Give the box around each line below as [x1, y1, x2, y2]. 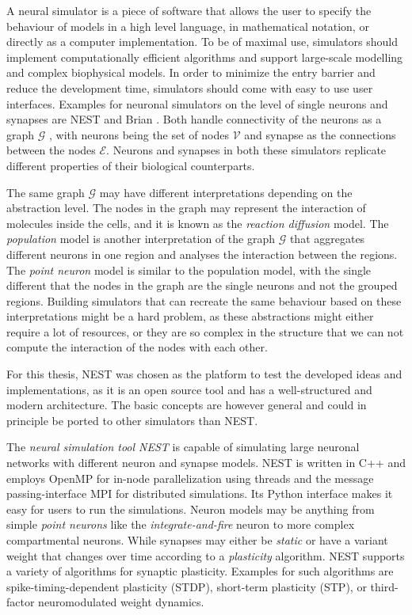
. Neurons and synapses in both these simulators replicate [106, 142, 387, 158]
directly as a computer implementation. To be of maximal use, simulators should [6, 33, 398, 50]
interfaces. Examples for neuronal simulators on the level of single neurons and [6, 95, 388, 112]
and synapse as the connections [244, 126, 396, 142]
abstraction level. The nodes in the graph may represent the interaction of [6, 199, 366, 216]
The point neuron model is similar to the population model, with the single [6, 261, 372, 278]
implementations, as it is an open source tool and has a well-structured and [6, 381, 372, 397]
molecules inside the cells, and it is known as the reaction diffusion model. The [6, 214, 389, 231]
